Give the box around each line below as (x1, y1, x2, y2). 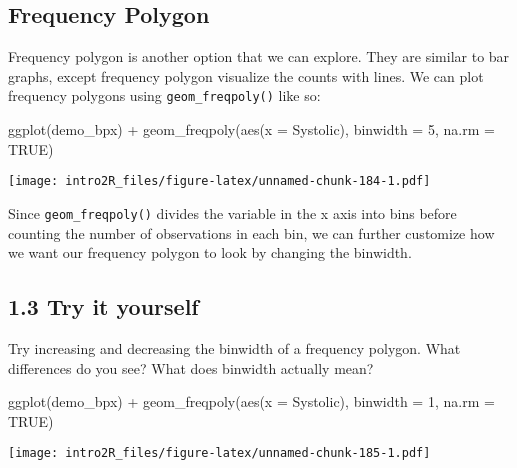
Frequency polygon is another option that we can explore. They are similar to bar (8, 46, 510, 67)
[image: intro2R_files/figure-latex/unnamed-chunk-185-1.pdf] (8, 446, 431, 461)
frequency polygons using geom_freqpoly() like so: (8, 85, 321, 106)
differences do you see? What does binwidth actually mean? (8, 357, 374, 378)
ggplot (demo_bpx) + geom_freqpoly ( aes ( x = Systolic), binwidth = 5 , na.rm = (8, 119, 495, 140)
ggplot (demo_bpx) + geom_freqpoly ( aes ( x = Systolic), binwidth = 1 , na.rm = (8, 391, 495, 412)
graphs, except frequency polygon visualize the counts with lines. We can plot (8, 65, 484, 86)
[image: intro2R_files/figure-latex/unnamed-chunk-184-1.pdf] (8, 174, 431, 189)
